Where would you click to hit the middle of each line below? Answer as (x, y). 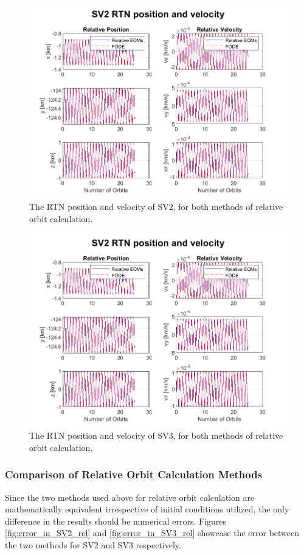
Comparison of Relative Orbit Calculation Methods (134, 474)
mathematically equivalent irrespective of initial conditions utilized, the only (147, 509)
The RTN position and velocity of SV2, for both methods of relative (156, 207)
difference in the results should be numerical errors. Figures (116, 521)
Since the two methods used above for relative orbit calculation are (130, 497)
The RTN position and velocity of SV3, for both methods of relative (156, 435)
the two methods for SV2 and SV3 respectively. (93, 544)
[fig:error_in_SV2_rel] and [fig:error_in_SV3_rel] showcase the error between (152, 533)
